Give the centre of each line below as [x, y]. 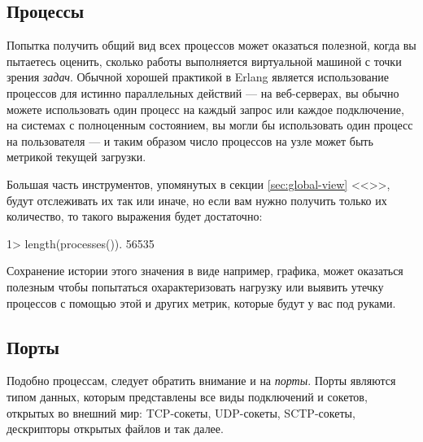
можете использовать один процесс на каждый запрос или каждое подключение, [205, 109]
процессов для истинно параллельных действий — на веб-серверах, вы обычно [203, 92]
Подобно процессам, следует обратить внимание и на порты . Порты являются [201, 381]
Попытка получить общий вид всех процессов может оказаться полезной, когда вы [211, 45]
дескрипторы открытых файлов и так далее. [115, 429]
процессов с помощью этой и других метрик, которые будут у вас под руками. [201, 302]
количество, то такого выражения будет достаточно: [135, 216]
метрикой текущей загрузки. [76, 157]
